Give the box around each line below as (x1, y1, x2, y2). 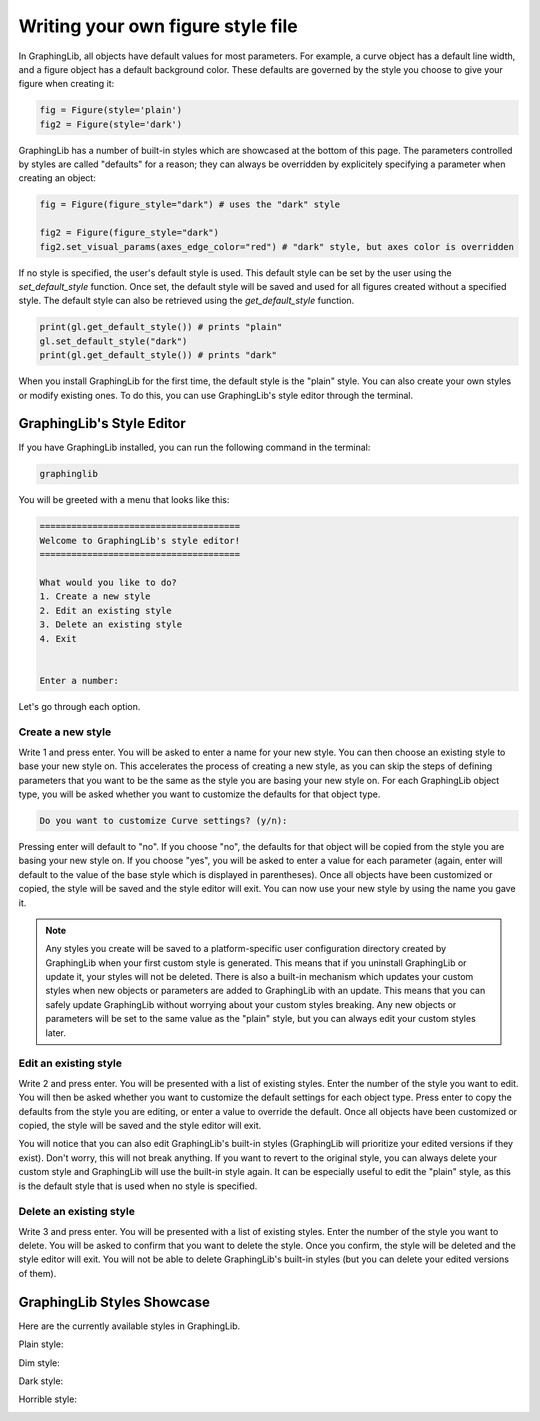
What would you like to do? (39, 576, 177, 588)
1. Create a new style (39, 591, 151, 602)
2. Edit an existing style (39, 605, 172, 616)
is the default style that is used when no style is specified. (18, 1180, 258, 1192)
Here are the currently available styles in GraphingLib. (18, 1320, 241, 1332)
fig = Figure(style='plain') (39, 105, 183, 116)
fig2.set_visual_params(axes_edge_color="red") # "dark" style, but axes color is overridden (39, 241, 515, 252)
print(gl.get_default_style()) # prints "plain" (39, 321, 283, 333)
